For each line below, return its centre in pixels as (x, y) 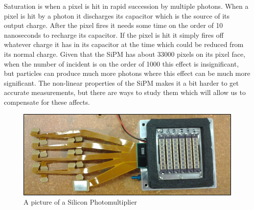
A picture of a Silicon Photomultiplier (80, 202)
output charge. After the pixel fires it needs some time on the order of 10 (114, 25)
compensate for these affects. (47, 102)
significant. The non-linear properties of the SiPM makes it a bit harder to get (121, 82)
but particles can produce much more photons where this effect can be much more (127, 73)
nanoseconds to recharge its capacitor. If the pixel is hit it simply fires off (114, 35)
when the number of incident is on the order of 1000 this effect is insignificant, (121, 63)
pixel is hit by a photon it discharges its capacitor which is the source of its (117, 15)
